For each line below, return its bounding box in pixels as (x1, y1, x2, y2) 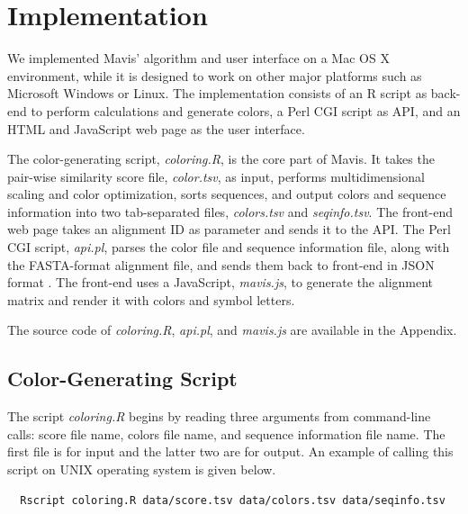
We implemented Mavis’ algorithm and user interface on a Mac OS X (7, 49, 390, 68)
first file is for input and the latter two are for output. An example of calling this (7, 442, 454, 461)
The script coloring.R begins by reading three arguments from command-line (7, 407, 431, 426)
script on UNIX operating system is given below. (7, 460, 276, 479)
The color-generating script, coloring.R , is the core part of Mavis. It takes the (7, 149, 435, 168)
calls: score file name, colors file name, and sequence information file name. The (7, 424, 445, 443)
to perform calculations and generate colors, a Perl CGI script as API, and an (31, 101, 461, 120)
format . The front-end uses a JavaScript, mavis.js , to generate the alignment (7, 273, 434, 292)
